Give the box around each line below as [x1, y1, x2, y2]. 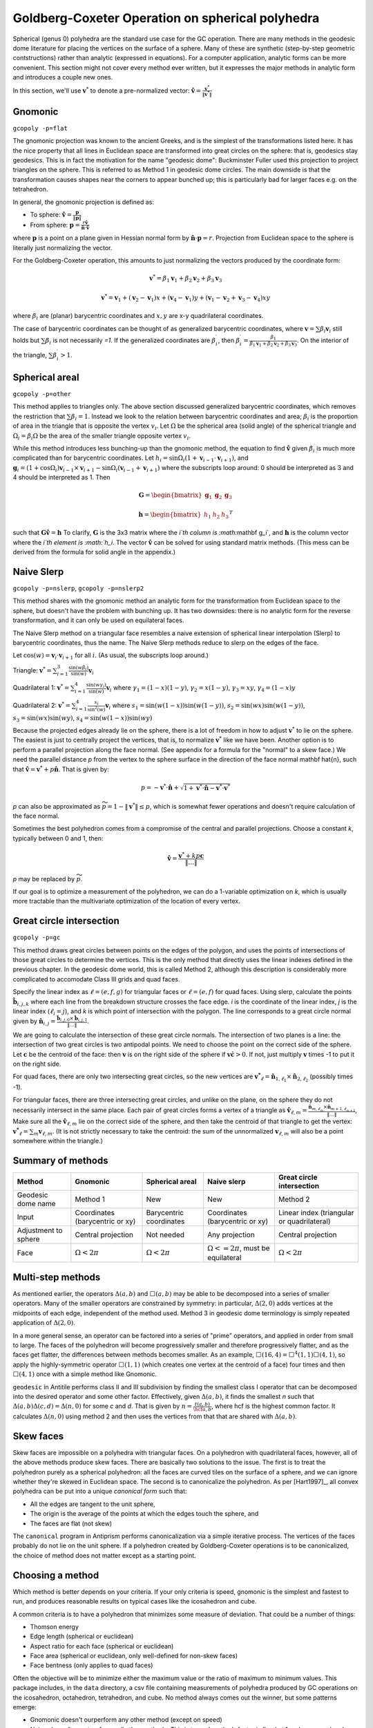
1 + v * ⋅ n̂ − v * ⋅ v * [183, 782, 231, 791]
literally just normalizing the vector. [12, 243, 113, 252]
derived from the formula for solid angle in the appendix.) [12, 548, 176, 556]
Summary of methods [12, 1155, 108, 1166]
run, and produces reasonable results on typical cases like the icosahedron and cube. [12, 1597, 257, 1606]
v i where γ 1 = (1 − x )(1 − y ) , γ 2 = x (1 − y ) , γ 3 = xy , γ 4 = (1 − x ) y [106, 684, 296, 693]
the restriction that [12, 412, 66, 420]
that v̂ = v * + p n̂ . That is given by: [12, 764, 110, 773]
